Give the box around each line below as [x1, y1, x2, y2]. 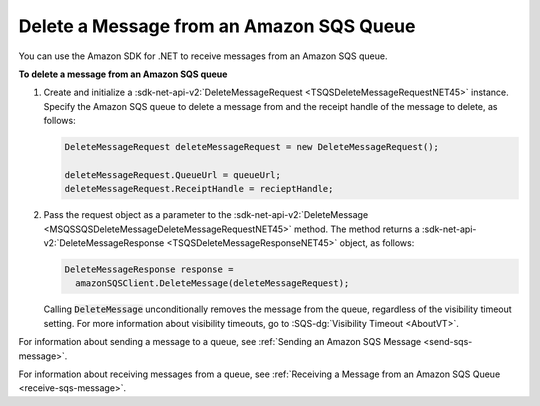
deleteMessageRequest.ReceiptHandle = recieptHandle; [64, 183, 334, 195]
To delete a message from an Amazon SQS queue [18, 68, 228, 80]
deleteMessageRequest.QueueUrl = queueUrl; [64, 169, 282, 180]
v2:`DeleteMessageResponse [43, 237, 165, 249]
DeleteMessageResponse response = [64, 264, 234, 275]
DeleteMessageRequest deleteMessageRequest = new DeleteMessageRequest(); [64, 141, 440, 153]
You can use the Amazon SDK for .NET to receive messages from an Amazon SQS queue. [18, 50, 388, 62]
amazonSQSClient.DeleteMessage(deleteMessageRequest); [75, 278, 350, 289]
